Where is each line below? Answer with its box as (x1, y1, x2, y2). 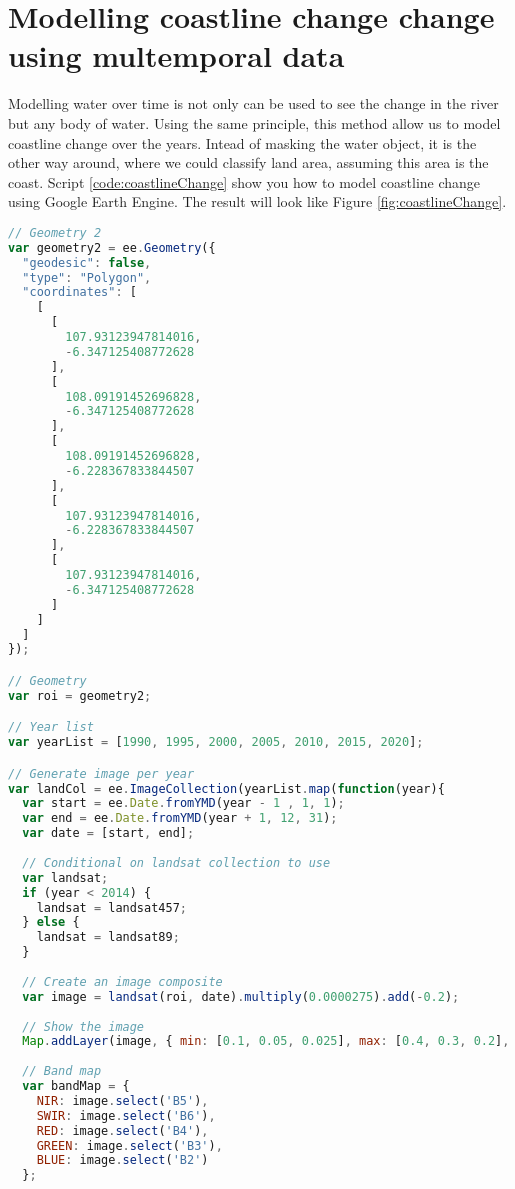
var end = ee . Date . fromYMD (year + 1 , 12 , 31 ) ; (22, 811, 338, 826)
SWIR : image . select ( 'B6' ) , (36, 1108, 216, 1123)
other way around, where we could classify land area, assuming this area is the (8, 152, 489, 173)
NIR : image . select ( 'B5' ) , (36, 1093, 209, 1108)
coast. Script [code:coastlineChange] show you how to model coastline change (8, 171, 481, 192)
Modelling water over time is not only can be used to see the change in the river (8, 93, 499, 114)
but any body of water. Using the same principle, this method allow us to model (8, 112, 501, 133)
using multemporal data (8, 35, 345, 76)
